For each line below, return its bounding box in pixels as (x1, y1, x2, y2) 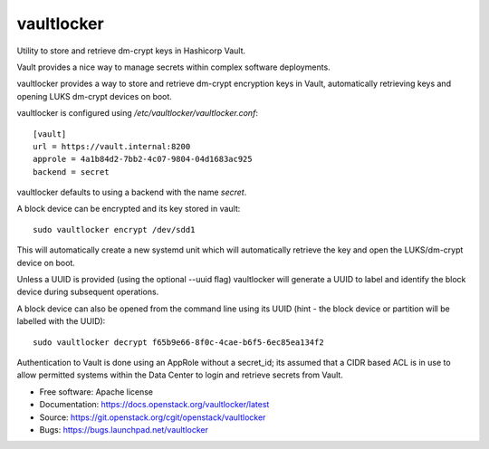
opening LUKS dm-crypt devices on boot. (16, 91, 172, 101)
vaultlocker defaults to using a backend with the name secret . (16, 186, 247, 198)
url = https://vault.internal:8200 (33, 141, 191, 151)
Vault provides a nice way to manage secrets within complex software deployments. (16, 62, 331, 72)
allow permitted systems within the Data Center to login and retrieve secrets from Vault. (16, 369, 343, 380)
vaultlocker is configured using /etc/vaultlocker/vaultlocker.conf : (16, 108, 258, 119)
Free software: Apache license (39, 386, 154, 397)
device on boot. (16, 257, 76, 268)
